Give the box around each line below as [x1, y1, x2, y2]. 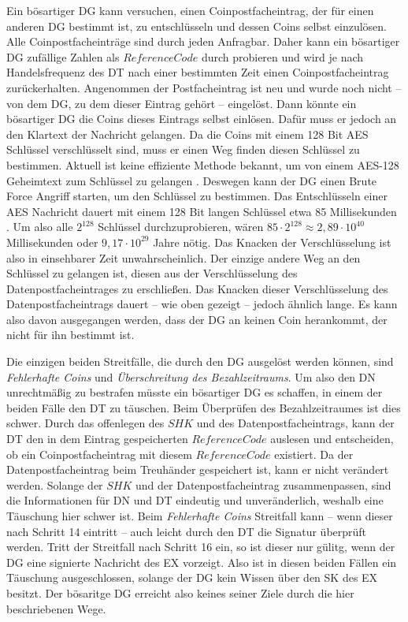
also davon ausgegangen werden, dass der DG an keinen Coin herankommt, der [6, 311, 388, 327]
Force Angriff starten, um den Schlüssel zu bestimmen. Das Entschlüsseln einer [6, 188, 388, 204]
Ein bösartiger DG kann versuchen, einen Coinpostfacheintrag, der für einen [6, 2, 374, 18]
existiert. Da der [274, 445, 354, 462]
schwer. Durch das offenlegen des [6, 415, 165, 431]
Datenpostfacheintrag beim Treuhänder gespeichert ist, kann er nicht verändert [6, 461, 389, 478]
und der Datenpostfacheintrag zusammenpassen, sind [135, 476, 391, 493]
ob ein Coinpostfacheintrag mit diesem [6, 445, 192, 462]
